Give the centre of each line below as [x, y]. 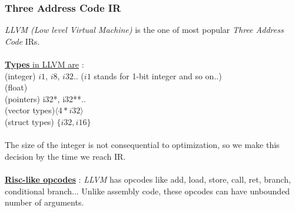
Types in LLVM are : [44, 64]
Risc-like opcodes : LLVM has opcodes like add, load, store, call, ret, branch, [148, 179]
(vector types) [30, 110]
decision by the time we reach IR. [65, 156]
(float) [16, 87]
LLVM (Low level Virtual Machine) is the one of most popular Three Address [144, 30]
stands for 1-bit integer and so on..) [158, 75]
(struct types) [29, 121]
